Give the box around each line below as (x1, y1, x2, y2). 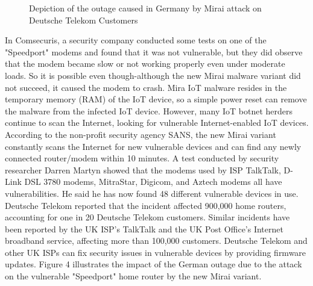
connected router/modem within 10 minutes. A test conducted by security (5, 152, 279, 164)
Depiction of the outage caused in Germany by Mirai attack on (29, 2, 262, 14)
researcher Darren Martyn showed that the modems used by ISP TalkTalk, (5, 163, 281, 176)
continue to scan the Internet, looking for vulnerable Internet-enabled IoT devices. (5, 116, 309, 129)
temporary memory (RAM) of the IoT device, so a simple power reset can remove (5, 93, 307, 105)
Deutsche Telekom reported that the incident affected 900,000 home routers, (5, 199, 286, 211)
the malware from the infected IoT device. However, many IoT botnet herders (5, 104, 292, 117)
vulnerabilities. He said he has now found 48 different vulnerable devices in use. (5, 187, 299, 199)
